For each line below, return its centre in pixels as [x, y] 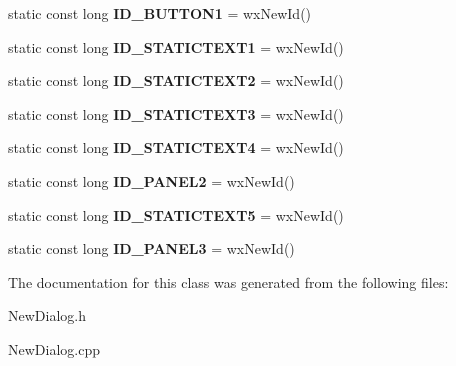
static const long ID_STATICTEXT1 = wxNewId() [176, 46]
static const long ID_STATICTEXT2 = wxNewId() [176, 80]
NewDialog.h [47, 315]
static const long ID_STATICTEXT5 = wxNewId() [176, 214]
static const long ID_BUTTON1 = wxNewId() [160, 13]
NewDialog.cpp [54, 348]
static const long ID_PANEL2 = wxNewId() [151, 180]
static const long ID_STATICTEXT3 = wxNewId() [176, 113]
